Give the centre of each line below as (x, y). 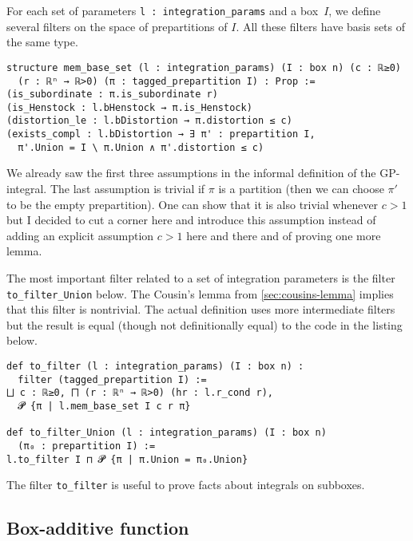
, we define (355, 10)
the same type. (42, 42)
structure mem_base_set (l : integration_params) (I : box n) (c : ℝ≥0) (204, 67)
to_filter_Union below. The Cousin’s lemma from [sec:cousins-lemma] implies (200, 293)
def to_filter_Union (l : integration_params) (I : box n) (167, 433)
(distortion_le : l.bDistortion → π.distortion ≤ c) (149, 121)
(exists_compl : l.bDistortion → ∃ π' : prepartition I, (161, 134)
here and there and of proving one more (284, 235)
